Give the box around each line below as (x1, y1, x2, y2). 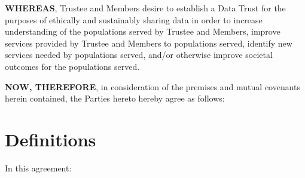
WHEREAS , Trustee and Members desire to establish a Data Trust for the (5, 2, 286, 14)
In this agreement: (5, 161, 72, 174)
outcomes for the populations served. (5, 60, 140, 72)
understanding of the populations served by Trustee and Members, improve (5, 25, 280, 38)
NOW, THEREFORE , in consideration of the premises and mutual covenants (5, 80, 301, 93)
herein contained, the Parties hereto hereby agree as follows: (5, 92, 225, 105)
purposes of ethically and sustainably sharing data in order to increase (5, 13, 263, 26)
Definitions (5, 127, 96, 151)
